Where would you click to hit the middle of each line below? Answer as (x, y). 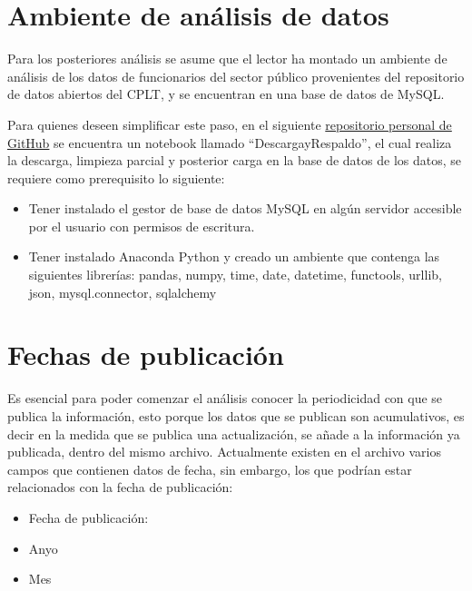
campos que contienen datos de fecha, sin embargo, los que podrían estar (210, 469)
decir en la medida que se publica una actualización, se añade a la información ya (234, 433)
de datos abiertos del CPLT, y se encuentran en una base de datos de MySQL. (226, 94)
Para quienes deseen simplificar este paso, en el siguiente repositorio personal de (230, 124)
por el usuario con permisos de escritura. (142, 226)
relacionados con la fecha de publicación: (120, 487)
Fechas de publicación (146, 355)
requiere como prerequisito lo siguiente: (116, 177)
